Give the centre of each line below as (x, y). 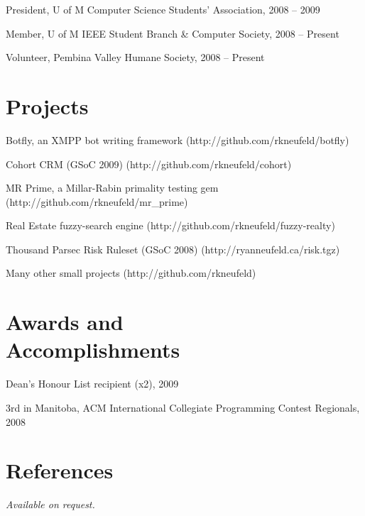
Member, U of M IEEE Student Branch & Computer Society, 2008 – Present (173, 33)
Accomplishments (93, 350)
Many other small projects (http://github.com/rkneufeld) (131, 273)
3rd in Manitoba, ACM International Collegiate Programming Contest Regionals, (183, 407)
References (60, 470)
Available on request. (50, 504)
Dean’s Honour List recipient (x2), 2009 (92, 384)
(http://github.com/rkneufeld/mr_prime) (97, 201)
